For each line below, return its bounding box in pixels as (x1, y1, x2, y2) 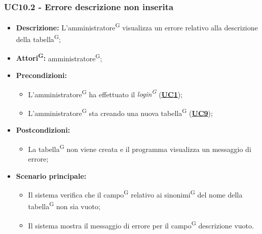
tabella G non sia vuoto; (28, 200, 100, 211)
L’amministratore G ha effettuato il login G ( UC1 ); (28, 87, 183, 99)
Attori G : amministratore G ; (16, 51, 102, 63)
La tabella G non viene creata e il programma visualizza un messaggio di (28, 142, 251, 154)
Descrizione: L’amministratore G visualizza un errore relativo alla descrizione (16, 21, 258, 32)
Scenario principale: (16, 170, 87, 181)
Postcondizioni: (16, 125, 70, 135)
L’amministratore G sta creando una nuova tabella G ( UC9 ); (28, 106, 213, 118)
